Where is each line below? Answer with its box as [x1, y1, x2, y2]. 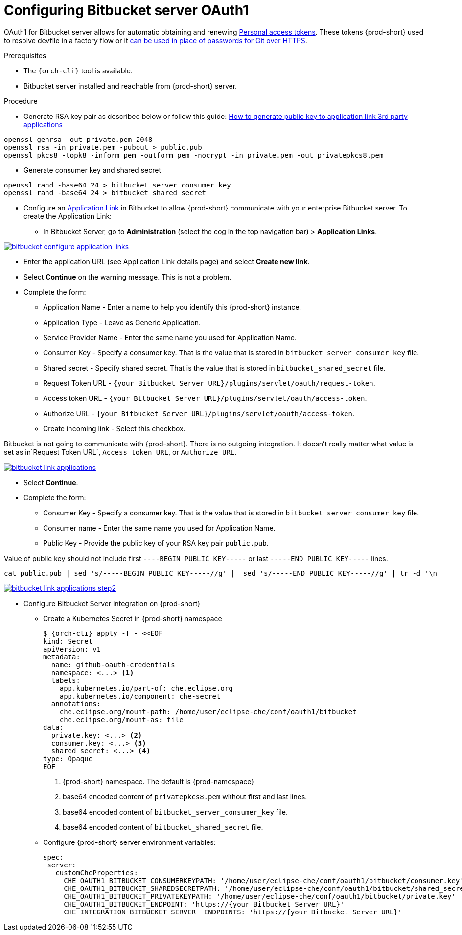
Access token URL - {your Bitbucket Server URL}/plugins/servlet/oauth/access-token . [43, 394, 367, 402]
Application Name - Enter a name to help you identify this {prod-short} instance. [43, 303, 301, 311]
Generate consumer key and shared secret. [23, 165, 163, 174]
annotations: [51, 700, 101, 708]
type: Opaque [43, 754, 93, 763]
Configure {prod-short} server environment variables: [43, 838, 216, 846]
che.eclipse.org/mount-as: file [59, 715, 184, 724]
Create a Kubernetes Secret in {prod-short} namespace [43, 614, 222, 623]
